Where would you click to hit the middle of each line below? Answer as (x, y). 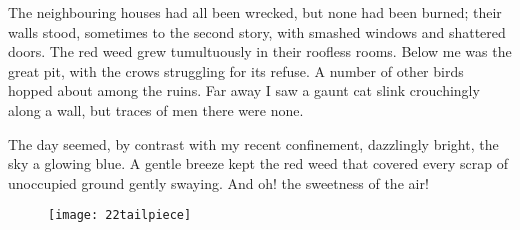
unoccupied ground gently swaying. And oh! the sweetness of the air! (218, 182)
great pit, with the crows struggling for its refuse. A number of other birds (236, 70)
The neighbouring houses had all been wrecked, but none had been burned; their (255, 12)
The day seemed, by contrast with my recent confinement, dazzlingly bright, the (253, 143)
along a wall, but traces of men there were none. (156, 109)
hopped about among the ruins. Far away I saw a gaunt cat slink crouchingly (244, 90)
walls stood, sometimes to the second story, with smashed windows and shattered (257, 31)
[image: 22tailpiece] (120, 215)
